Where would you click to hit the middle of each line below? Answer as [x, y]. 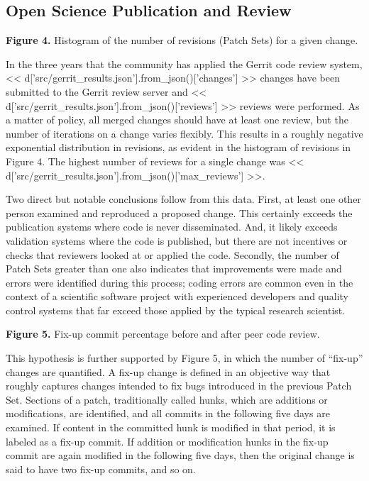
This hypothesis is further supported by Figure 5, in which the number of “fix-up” [184, 358]
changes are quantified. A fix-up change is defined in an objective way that [168, 371]
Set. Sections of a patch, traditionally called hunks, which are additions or [167, 399]
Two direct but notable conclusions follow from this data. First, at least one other [183, 199]
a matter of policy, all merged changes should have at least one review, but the [177, 120]
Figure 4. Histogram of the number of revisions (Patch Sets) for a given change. [182, 40]
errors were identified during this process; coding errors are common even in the [180, 282]
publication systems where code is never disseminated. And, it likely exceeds [172, 227]
